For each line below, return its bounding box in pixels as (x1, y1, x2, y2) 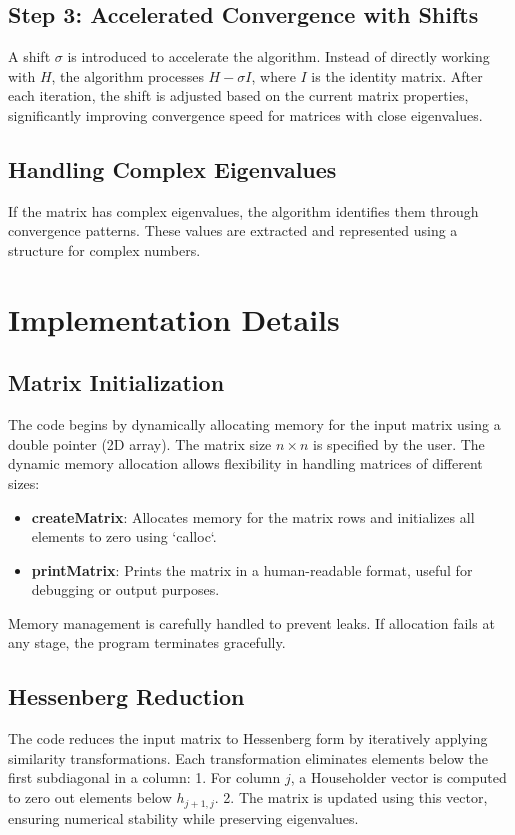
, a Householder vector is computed (290, 767, 507, 788)
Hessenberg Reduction (8, 681, 245, 712)
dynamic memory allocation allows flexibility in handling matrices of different (8, 453, 483, 474)
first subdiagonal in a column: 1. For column (8, 767, 281, 788)
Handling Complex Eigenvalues (8, 153, 337, 184)
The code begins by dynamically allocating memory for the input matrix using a (8, 414, 501, 435)
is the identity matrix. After (311, 65, 483, 86)
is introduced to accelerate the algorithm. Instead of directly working (67, 46, 490, 67)
